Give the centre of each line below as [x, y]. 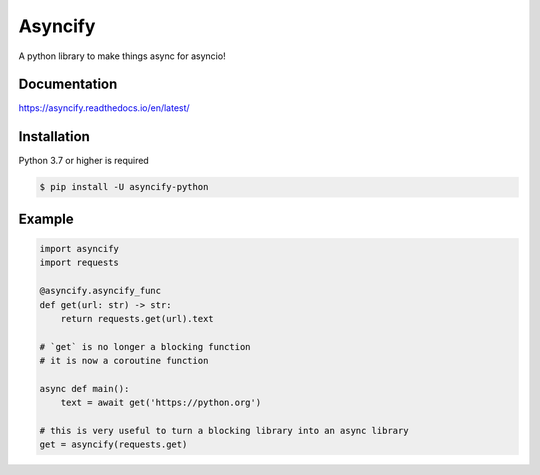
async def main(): [84, 388]
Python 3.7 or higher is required [83, 161]
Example [46, 218]
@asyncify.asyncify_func [100, 291]
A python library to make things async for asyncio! [122, 56]
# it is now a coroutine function [124, 361]
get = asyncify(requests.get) [113, 444]
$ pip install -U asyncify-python [124, 187]
